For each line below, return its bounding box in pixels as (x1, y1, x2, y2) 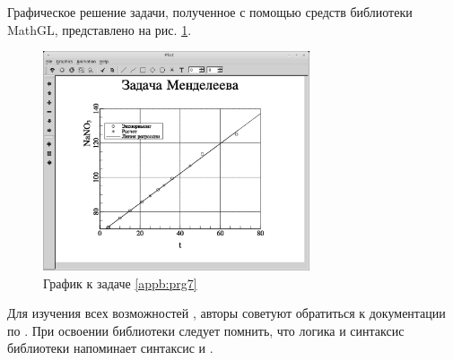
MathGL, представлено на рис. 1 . (7, 20, 192, 39)
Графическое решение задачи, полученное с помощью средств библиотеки (7, 3, 413, 21)
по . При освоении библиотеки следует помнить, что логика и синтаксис (7, 321, 405, 339)
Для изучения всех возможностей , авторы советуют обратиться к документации (7, 304, 446, 322)
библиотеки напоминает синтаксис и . (7, 339, 213, 357)
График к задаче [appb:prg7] (43, 273, 197, 292)
